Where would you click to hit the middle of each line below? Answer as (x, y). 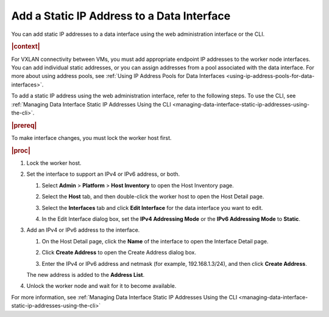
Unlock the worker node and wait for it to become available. (101, 286)
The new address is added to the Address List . (86, 274)
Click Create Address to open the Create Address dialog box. (119, 253)
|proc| (21, 150)
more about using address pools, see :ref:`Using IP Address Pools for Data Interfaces (118, 76)
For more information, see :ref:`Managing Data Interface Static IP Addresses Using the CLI (124, 297)
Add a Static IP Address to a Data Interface (121, 16)
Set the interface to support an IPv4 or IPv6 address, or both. (103, 174)
